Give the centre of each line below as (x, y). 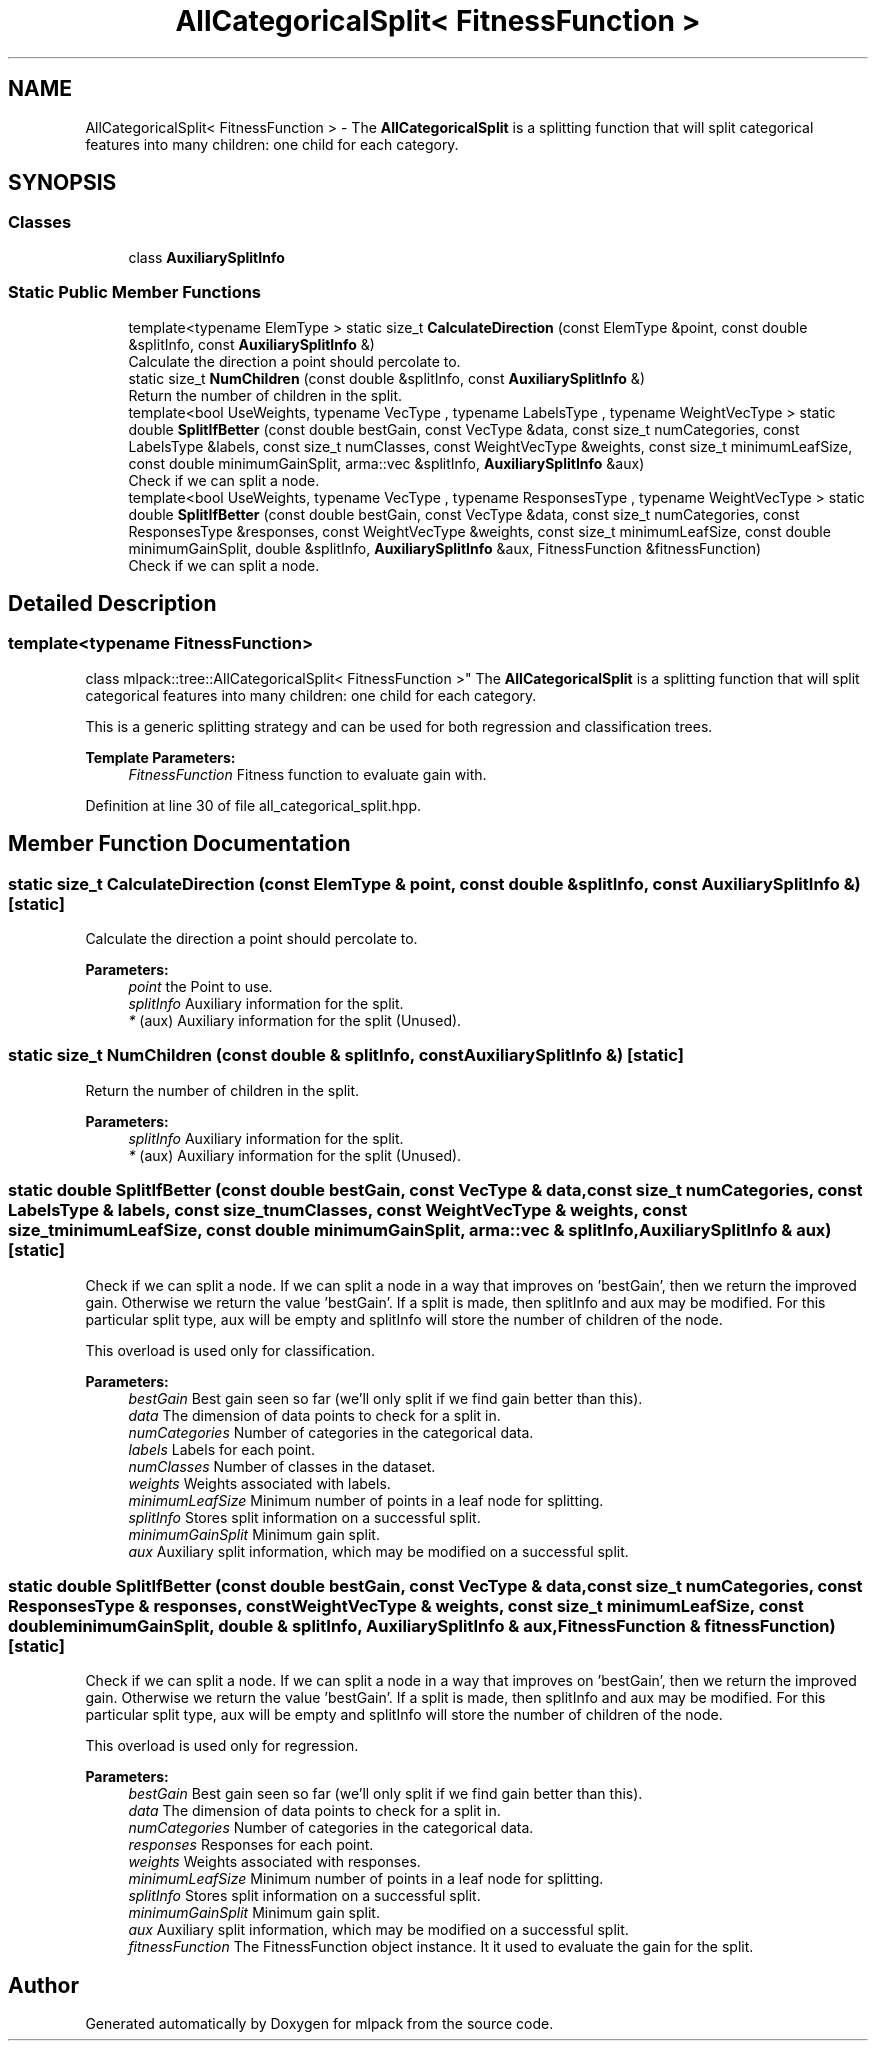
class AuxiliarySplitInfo (206, 257)
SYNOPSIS (62, 183)
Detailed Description (112, 603)
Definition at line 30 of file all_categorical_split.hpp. (253, 805)
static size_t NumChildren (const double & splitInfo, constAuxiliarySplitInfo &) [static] (346, 1055)
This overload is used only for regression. (222, 1746)
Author (43, 1985)
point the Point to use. (200, 986)
